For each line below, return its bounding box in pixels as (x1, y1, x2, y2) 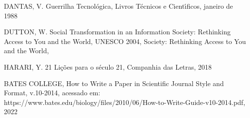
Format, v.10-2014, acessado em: (4, 88, 100, 98)
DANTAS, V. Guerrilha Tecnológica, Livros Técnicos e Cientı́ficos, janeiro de (4, 1, 233, 11)
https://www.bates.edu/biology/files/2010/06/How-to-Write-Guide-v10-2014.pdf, (4, 97, 246, 107)
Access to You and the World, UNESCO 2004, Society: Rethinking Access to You (4, 36, 246, 46)
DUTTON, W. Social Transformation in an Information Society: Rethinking (4, 27, 231, 37)
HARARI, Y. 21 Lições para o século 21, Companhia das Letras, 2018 (4, 61, 212, 72)
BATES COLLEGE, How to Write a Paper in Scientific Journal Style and (4, 78, 224, 88)
